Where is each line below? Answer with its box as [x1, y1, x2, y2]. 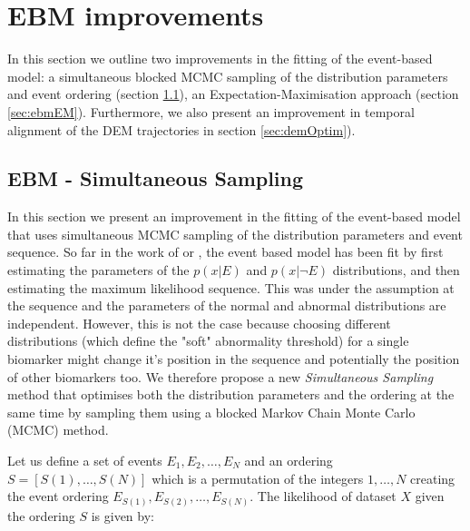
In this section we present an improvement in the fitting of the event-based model [7, 207, 461, 226]
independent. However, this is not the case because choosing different [7, 313, 391, 332]
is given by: [91, 506, 154, 525]
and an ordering [244, 451, 333, 470]
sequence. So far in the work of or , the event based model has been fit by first [7, 242, 444, 261]
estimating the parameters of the [7, 261, 190, 280]
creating [410, 468, 455, 487]
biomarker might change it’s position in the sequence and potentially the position [7, 349, 460, 369]
